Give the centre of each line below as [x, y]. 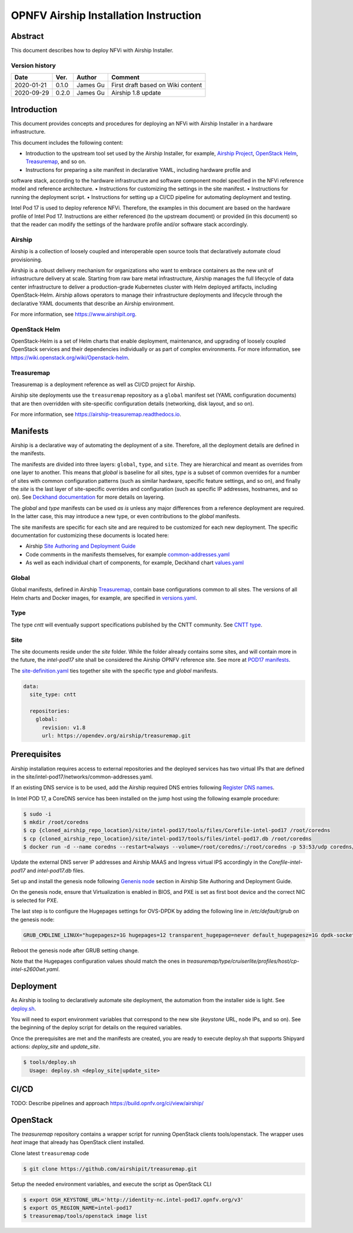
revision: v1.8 [64, 727]
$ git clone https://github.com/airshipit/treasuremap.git [110, 1169]
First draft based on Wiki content [156, 85]
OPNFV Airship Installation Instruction [106, 15]
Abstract [27, 36]
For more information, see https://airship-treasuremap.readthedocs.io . [96, 415]
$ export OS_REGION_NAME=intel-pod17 [78, 1208]
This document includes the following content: [67, 142]
